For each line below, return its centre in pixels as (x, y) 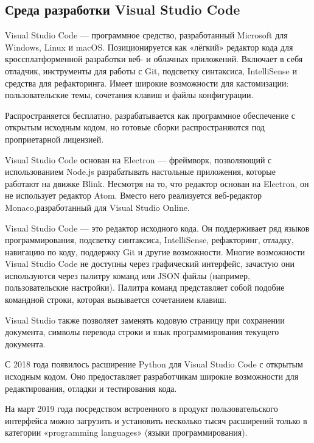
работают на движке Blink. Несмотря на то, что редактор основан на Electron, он (157, 183)
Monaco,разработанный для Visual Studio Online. (97, 207)
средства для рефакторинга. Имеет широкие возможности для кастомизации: (147, 83)
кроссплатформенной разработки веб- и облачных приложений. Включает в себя (154, 59)
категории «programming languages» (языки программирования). (126, 432)
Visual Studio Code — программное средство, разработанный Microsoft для (146, 35)
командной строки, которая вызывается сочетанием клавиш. (116, 299)
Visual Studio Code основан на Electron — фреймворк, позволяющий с (138, 159)
